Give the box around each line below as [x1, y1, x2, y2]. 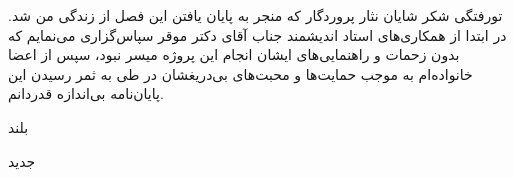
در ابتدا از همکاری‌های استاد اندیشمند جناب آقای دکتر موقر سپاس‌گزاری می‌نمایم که [8, 24, 507, 45]
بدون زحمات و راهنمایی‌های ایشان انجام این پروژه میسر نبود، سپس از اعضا [8, 44, 460, 65]
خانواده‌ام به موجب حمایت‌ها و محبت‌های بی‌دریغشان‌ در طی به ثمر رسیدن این [8, 63, 473, 84]
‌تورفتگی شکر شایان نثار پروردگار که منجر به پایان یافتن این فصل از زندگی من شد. [8, 5, 503, 25]
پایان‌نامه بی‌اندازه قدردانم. [8, 83, 164, 104]
